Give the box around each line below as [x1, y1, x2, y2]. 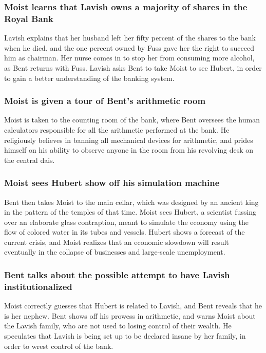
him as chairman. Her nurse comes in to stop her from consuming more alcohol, [4, 52, 255, 63]
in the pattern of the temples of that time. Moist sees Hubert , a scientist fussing [4, 206, 257, 217]
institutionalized [4, 280, 72, 293]
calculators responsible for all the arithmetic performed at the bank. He [4, 124, 230, 135]
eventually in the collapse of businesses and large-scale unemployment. [4, 246, 225, 257]
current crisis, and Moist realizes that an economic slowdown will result [4, 236, 229, 247]
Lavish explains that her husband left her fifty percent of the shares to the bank [4, 32, 256, 43]
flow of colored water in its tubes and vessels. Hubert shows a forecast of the [4, 226, 245, 237]
